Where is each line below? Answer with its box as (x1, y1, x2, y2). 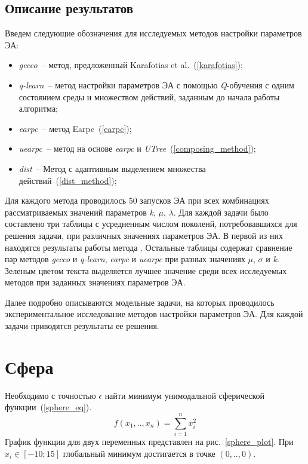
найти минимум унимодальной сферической (104, 389, 265, 401)
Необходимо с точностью (5, 389, 96, 401)
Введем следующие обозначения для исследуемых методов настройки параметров (5, 27, 302, 39)
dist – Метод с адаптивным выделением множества (19, 162, 206, 174)
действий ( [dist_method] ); (19, 174, 117, 186)
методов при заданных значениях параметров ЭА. (5, 276, 186, 288)
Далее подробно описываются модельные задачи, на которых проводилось (5, 296, 275, 308)
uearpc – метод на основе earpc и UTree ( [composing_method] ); (19, 142, 256, 155)
